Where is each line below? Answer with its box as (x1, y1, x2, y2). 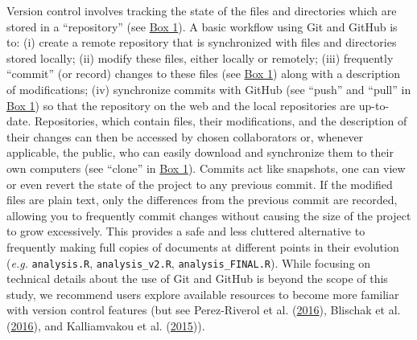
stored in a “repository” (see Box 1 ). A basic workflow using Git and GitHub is (6, 18, 398, 35)
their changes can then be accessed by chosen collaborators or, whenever (6, 128, 364, 145)
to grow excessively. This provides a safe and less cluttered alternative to (6, 223, 365, 240)
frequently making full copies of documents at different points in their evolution (6, 238, 399, 255)
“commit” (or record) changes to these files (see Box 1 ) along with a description (6, 65, 401, 82)
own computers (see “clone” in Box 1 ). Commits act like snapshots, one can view (6, 159, 406, 176)
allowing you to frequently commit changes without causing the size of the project (6, 207, 411, 223)
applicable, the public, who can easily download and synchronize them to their (6, 144, 394, 161)
